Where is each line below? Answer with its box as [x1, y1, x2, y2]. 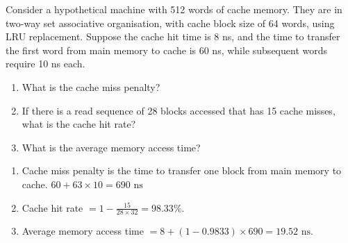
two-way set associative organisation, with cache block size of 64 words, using [6, 15, 335, 30]
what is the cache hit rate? [22, 117, 136, 131]
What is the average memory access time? [22, 140, 201, 154]
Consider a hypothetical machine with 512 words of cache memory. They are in [6, 2, 342, 16]
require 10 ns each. [6, 56, 85, 71]
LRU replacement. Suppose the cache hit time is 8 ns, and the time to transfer [6, 29, 340, 44]
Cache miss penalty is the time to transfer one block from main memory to [22, 163, 342, 178]
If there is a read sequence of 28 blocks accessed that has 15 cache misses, [22, 103, 335, 117]
